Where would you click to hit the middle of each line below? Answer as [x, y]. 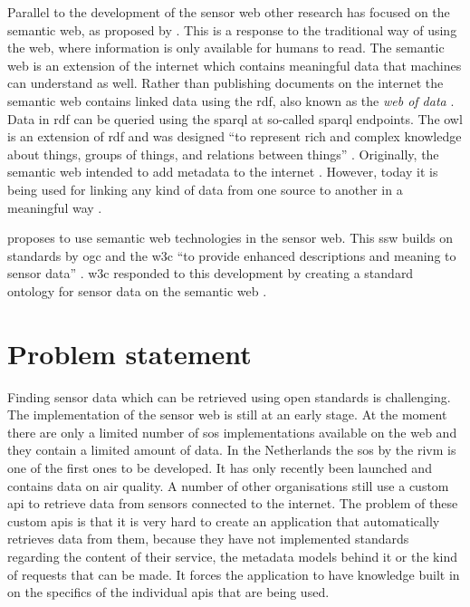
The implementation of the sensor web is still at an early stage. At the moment [227, 414]
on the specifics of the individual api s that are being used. [168, 592]
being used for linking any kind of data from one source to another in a [205, 189]
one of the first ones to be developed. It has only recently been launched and [220, 467]
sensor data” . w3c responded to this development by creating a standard [211, 273]
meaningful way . [55, 207]
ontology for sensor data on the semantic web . [137, 290]
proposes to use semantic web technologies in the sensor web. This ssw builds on [230, 238]
